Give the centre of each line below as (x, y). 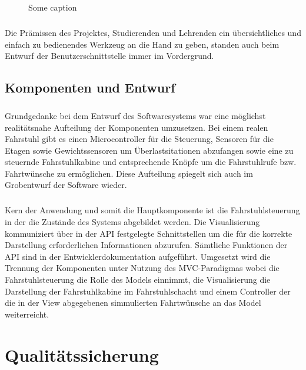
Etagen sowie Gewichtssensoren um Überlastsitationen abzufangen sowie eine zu (149, 150)
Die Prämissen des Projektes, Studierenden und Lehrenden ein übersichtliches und (153, 32)
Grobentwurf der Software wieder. (66, 185)
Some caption (53, 7)
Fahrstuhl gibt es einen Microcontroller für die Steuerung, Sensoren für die (139, 139)
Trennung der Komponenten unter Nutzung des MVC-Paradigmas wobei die (142, 268)
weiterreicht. (27, 314)
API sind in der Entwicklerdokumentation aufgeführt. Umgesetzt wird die (138, 256)
